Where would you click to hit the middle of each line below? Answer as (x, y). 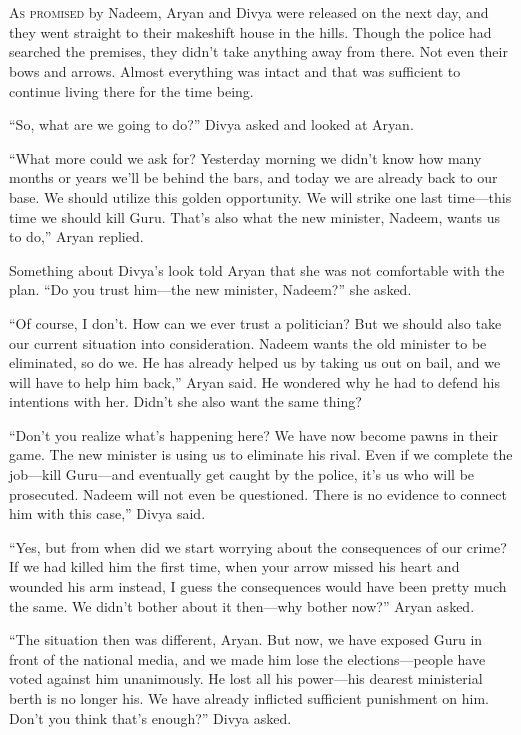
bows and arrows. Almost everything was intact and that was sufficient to (235, 70)
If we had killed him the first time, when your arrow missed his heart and (234, 566)
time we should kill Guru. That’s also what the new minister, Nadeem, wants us (254, 216)
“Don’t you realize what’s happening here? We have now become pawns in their (253, 434)
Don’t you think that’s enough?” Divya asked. (150, 717)
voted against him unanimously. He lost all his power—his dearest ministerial (246, 678)
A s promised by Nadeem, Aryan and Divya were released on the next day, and (249, 12)
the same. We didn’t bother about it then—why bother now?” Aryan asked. (242, 605)
